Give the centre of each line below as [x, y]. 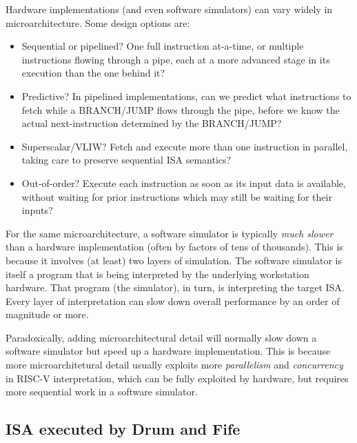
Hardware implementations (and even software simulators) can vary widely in [169, 9]
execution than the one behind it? [93, 73]
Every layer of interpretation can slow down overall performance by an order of [173, 301]
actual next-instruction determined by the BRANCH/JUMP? [152, 123]
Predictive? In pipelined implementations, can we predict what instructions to [186, 96]
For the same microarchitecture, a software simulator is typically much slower [170, 233]
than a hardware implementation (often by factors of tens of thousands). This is [174, 247]
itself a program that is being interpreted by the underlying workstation [157, 274]
